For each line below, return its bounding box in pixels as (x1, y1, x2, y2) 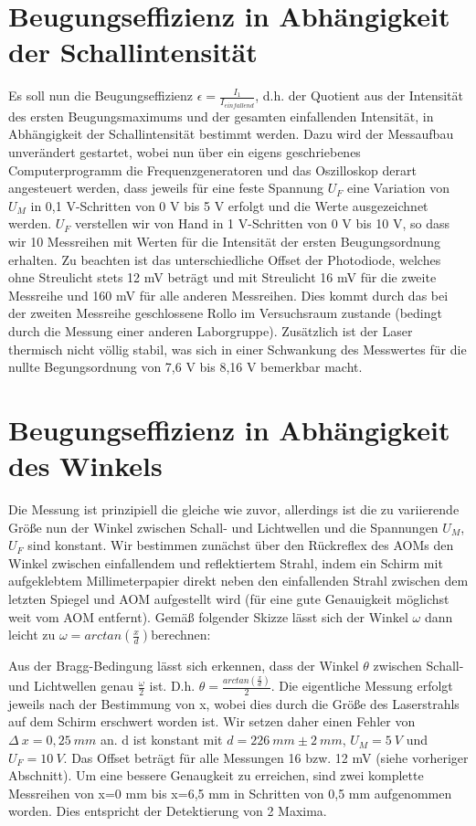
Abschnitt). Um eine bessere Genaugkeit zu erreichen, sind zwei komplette (8, 766, 424, 785)
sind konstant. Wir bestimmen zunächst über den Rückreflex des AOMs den (27, 535, 454, 555)
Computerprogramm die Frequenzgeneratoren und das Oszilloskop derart (8, 160, 417, 179)
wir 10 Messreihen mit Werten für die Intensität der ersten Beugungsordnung (8, 231, 440, 250)
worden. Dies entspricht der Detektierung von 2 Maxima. (8, 801, 327, 821)
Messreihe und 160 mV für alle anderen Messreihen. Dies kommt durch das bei (8, 285, 449, 304)
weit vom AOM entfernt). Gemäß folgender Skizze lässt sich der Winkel (8, 607, 408, 626)
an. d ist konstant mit (100, 730, 223, 749)
